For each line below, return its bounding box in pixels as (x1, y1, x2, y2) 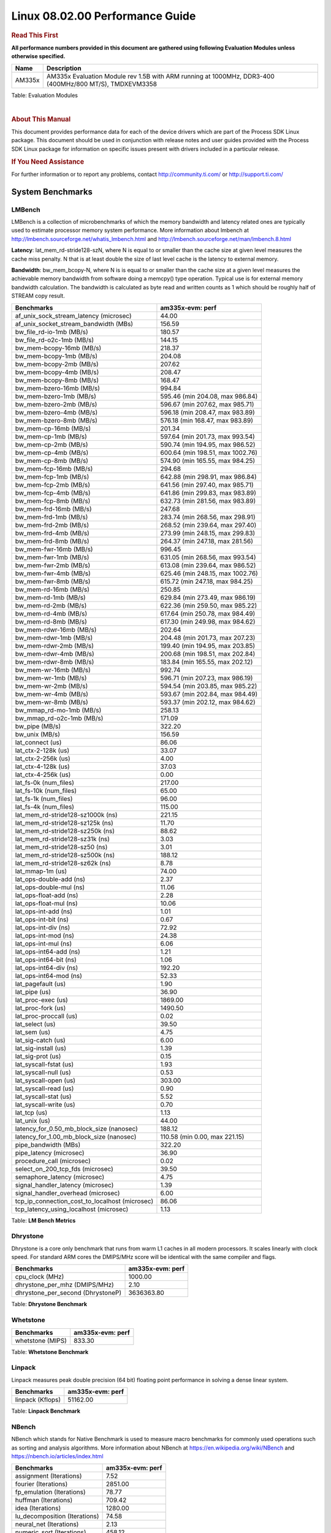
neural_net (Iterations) (15, 1520, 79, 1529)
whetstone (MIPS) (15, 1336, 67, 1345)
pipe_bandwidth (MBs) (15, 1141, 81, 1149)
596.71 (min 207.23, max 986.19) (160, 673, 253, 682)
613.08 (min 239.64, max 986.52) (160, 561, 256, 570)
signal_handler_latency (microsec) (15, 1180, 114, 1189)
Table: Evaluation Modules (11, 91, 78, 99)
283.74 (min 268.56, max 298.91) (160, 513, 256, 521)
